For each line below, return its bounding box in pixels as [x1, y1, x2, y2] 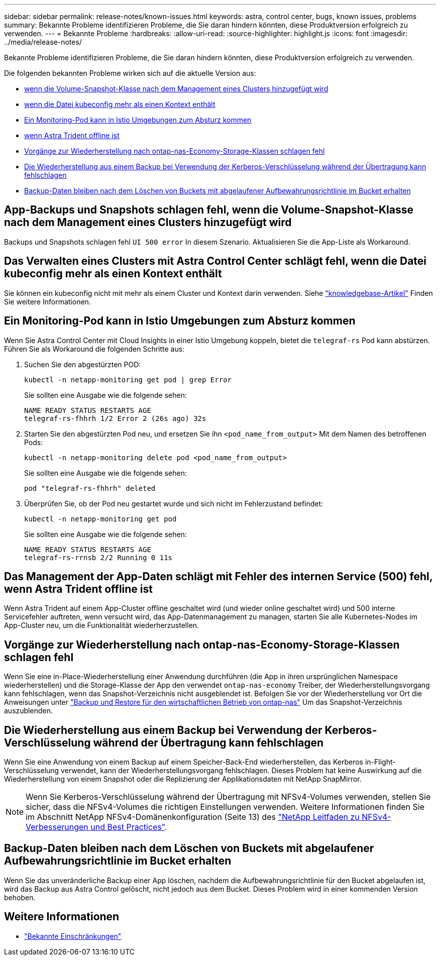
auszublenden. [4, 706, 53, 715]
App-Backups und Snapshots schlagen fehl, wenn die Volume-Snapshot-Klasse [4, 203, 413, 217]
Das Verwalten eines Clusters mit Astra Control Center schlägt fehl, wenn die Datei [4, 255, 427, 268]
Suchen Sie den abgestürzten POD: [24, 360, 141, 369]
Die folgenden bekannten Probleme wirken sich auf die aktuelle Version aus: [4, 69, 256, 77]
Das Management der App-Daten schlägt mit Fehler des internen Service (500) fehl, [4, 570, 433, 583]
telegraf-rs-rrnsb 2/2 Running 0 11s [24, 553, 173, 562]
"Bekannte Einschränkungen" [24, 931, 122, 940]
